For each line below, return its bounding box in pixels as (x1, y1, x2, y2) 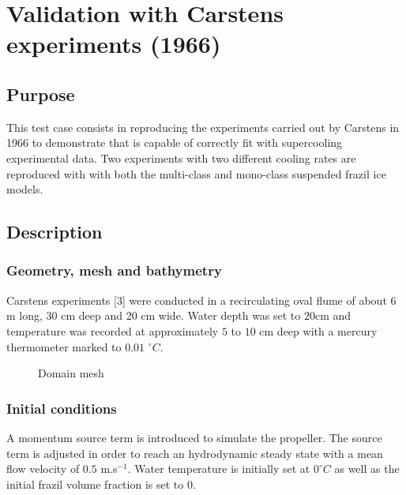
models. (6, 181, 43, 197)
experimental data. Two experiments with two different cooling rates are (6, 149, 356, 166)
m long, (6, 307, 43, 324)
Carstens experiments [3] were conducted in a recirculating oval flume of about (6, 291, 387, 308)
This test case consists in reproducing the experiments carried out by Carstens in (6, 118, 400, 135)
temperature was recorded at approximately (6, 322, 219, 339)
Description (6, 219, 103, 244)
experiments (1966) (6, 28, 221, 60)
